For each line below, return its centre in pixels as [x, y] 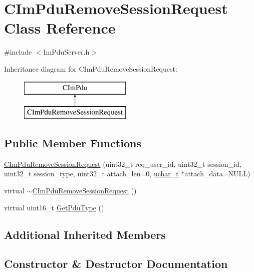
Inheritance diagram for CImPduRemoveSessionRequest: [91, 68]
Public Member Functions [73, 143]
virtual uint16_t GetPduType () [54, 207]
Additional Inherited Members [85, 234]
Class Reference [60, 28]
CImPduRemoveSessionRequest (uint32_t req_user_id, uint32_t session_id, [123, 164]
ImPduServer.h [66, 52]
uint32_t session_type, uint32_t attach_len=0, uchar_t [91, 174]
